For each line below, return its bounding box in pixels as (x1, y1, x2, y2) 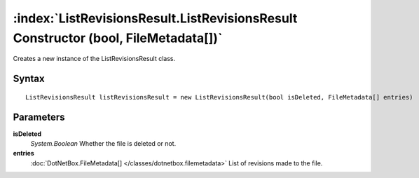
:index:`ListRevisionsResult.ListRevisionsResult (13, 11, 298, 26)
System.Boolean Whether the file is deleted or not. (30, 139, 177, 148)
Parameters (13, 111, 65, 123)
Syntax (13, 73, 45, 85)
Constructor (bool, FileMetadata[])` (13, 30, 223, 46)
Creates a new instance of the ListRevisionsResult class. (13, 55, 176, 63)
